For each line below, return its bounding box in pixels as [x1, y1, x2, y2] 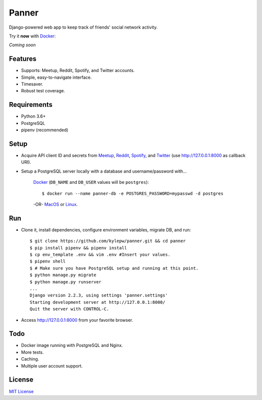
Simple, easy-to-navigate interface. [21, 74, 92, 80]
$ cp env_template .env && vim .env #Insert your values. [30, 252, 171, 258]
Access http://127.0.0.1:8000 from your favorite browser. [21, 317, 133, 323]
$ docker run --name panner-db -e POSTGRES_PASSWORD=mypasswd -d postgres [42, 191, 224, 196]
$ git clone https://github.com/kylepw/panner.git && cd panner [30, 238, 186, 244]
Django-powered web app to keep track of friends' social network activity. [9, 24, 158, 30]
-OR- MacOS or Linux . [33, 201, 78, 207]
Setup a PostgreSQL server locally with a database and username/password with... [21, 168, 187, 174]
